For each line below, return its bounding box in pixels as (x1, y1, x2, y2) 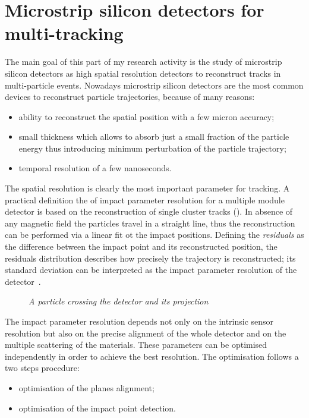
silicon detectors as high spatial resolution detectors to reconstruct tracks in (5, 67, 281, 79)
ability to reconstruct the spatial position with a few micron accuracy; (18, 110, 275, 122)
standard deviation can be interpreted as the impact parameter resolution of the (5, 263, 297, 276)
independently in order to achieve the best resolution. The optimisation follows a (5, 350, 299, 362)
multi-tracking (5, 21, 124, 45)
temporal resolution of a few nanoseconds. (18, 162, 172, 174)
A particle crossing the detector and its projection (29, 295, 209, 307)
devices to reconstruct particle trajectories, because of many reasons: (5, 90, 255, 103)
